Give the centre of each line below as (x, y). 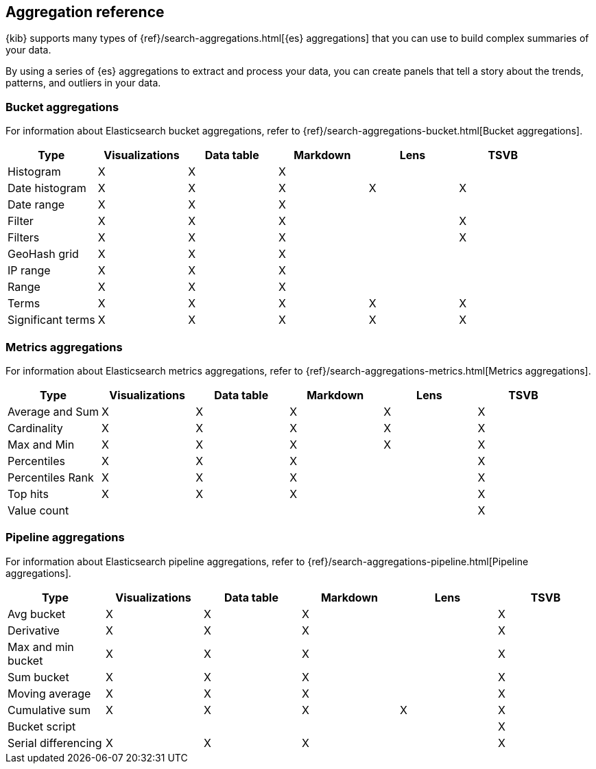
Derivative (34, 630)
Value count (38, 510)
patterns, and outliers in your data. (83, 83)
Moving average (49, 693)
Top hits (28, 494)
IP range (29, 271)
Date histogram (47, 188)
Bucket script (42, 726)
